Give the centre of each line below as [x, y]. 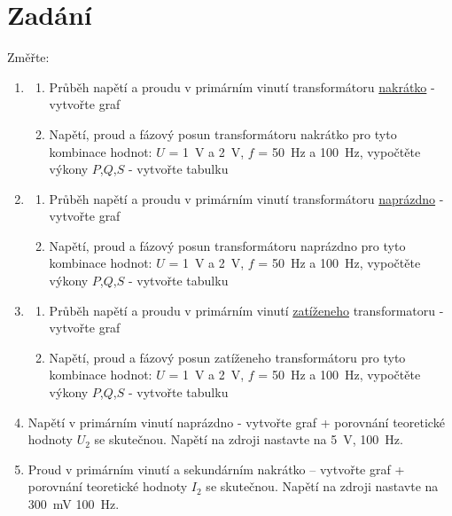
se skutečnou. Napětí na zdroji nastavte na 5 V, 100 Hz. [249, 439]
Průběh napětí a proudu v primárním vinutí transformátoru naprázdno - [246, 198]
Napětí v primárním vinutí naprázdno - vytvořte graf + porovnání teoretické [236, 422]
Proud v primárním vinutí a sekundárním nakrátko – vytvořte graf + [216, 469]
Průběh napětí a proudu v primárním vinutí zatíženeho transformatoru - [246, 310]
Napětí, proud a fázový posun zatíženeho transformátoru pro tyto [227, 357]
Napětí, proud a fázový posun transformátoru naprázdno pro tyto [227, 245]
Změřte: [28, 57]
